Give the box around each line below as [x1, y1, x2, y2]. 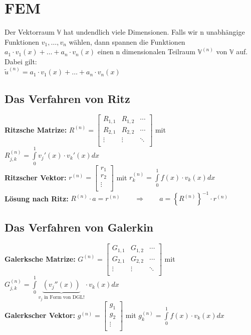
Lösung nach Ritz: [5, 193, 69, 203]
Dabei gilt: [5, 56, 37, 66]
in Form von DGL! [44, 294, 85, 300]
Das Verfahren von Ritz [5, 90, 130, 106]
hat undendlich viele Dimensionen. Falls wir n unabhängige [63, 27, 245, 37]
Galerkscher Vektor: [5, 310, 75, 320]
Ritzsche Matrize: [5, 124, 67, 135]
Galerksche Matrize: [5, 253, 76, 264]
